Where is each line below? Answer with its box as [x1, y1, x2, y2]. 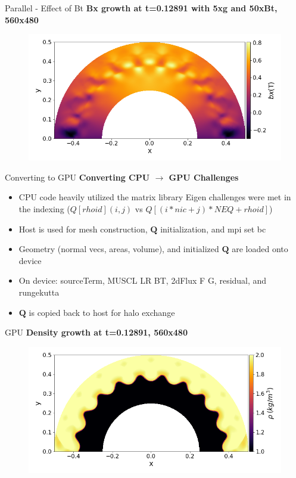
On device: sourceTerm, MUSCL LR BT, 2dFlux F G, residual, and [18, 274, 267, 287]
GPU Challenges [169, 170, 239, 183]
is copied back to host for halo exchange [29, 306, 175, 318]
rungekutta [18, 285, 60, 298]
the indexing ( [18, 202, 70, 215]
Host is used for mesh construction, [18, 222, 148, 235]
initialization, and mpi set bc [160, 222, 266, 235]
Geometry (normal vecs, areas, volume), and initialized [18, 243, 219, 255]
